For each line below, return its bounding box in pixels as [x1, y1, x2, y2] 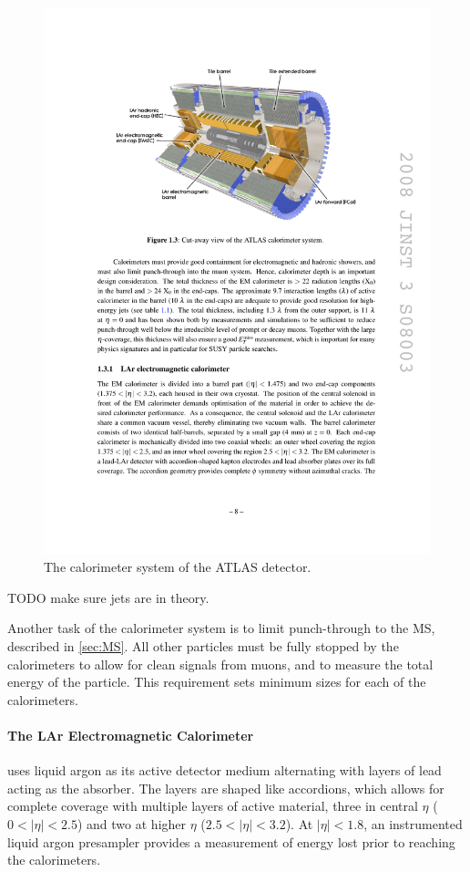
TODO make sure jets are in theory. [7, 587, 209, 607]
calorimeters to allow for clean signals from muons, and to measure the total [7, 654, 434, 673]
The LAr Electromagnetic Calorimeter [7, 726, 254, 745]
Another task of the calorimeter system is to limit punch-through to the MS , [7, 618, 435, 638]
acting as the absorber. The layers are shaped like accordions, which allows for [7, 778, 444, 797]
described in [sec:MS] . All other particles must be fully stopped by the [7, 637, 399, 656]
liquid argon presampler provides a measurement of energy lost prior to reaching [7, 832, 455, 851]
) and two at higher [77, 815, 187, 834]
